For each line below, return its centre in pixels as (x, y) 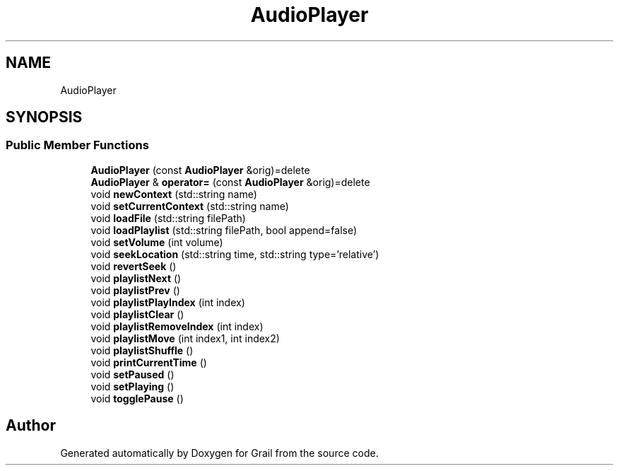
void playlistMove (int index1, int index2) (185, 338)
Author (31, 426)
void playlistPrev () (135, 290)
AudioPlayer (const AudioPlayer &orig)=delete (200, 170)
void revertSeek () (134, 266)
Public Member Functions (77, 145)
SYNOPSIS (44, 117)
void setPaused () (132, 374)
